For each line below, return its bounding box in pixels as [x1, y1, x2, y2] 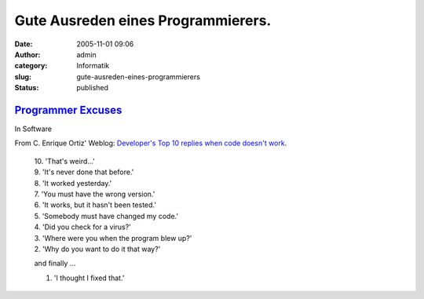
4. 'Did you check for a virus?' [34, 222, 131, 232]
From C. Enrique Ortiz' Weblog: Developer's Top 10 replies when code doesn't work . [14, 138, 287, 148]
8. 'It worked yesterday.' [34, 178, 112, 188]
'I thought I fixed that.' [53, 273, 125, 283]
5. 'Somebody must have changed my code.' [34, 211, 179, 221]
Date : [14, 39, 33, 49]
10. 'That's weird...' [34, 156, 96, 166]
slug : [14, 71, 31, 82]
